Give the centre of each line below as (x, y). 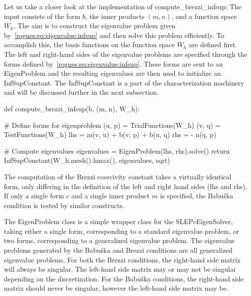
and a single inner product (110, 196)
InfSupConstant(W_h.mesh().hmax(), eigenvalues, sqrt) (87, 160)
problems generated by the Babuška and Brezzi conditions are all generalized (118, 250)
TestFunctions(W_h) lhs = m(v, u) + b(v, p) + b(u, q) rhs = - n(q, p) (110, 134)
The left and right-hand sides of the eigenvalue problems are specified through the (126, 54)
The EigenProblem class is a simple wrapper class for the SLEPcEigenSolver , (118, 221)
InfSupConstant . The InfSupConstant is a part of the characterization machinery (124, 82)
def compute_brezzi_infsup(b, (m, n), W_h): (72, 108)
